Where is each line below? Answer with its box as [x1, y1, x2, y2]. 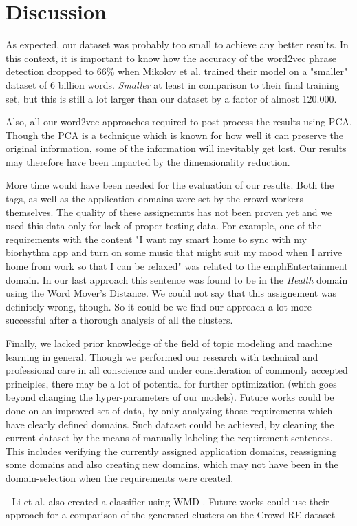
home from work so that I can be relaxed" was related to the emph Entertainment [6, 259, 348, 273]
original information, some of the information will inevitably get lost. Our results [6, 141, 347, 156]
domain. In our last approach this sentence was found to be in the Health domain [6, 272, 348, 286]
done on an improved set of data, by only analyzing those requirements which [6, 403, 333, 417]
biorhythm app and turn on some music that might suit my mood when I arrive [6, 245, 343, 260]
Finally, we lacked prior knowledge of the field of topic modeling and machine [6, 336, 332, 350]
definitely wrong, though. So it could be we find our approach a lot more [6, 299, 312, 313]
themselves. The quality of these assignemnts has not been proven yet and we [6, 204, 332, 219]
